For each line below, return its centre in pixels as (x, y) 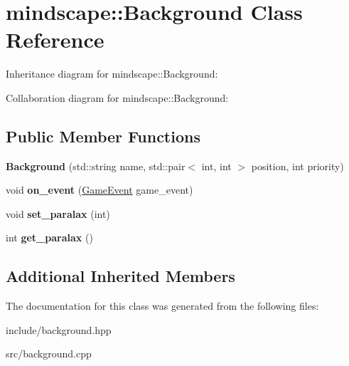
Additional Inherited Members (120, 276)
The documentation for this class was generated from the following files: (162, 306)
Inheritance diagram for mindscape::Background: (112, 74)
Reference (55, 40)
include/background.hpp (59, 329)
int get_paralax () (49, 237)
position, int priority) (297, 166)
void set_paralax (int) (58, 213)
